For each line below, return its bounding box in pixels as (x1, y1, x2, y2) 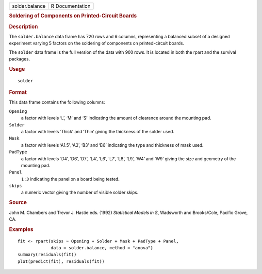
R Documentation (51, 3, 91, 9)
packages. (9, 56, 30, 62)
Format (9, 89, 27, 96)
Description (9, 23, 38, 30)
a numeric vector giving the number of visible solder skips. (21, 189, 139, 196)
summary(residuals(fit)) (17, 252, 77, 258)
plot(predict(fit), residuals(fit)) (17, 259, 105, 264)
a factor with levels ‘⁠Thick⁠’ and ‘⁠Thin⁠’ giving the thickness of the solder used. (21, 128, 175, 134)
